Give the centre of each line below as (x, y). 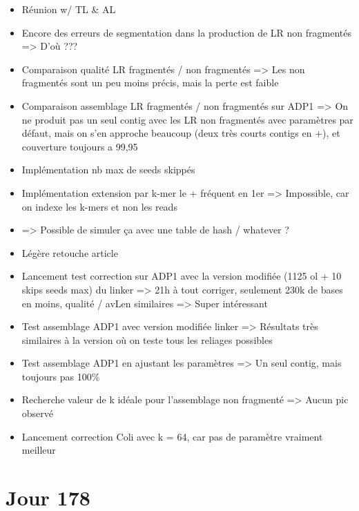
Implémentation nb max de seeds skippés (108, 170)
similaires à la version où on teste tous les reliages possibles (147, 339)
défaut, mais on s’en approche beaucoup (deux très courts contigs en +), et (181, 133)
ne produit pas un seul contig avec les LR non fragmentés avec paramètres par (187, 119)
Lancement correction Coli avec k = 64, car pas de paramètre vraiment (172, 436)
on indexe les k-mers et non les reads (99, 206)
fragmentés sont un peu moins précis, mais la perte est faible (150, 83)
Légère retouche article (70, 252)
